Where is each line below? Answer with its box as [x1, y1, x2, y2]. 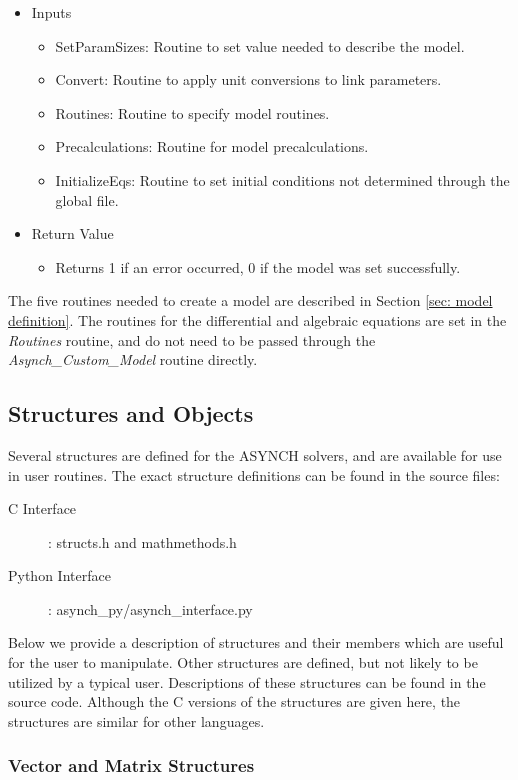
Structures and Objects [8, 398, 254, 429]
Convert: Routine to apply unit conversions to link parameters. [55, 69, 442, 90]
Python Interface [8, 565, 111, 586]
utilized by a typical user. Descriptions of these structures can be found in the [8, 671, 486, 692]
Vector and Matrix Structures [8, 753, 255, 778]
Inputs [31, 2, 72, 22]
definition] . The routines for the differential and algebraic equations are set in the [8, 309, 507, 330]
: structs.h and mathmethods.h [48, 531, 237, 552]
